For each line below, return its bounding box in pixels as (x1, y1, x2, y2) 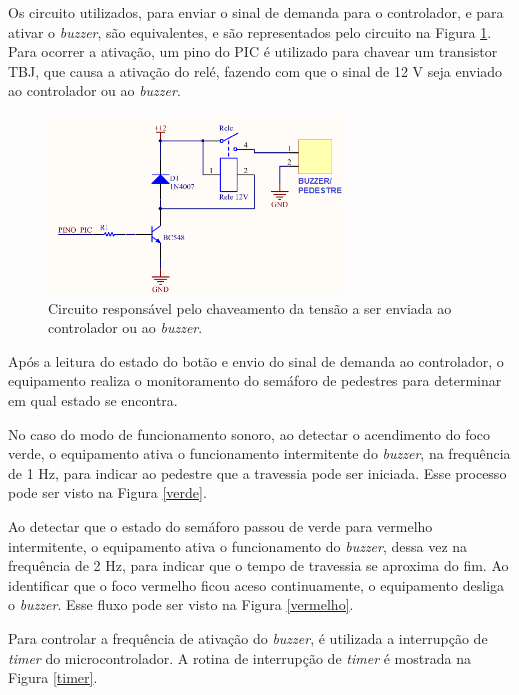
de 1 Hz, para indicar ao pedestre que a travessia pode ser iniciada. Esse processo (8, 462, 507, 483)
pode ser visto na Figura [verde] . (8, 482, 207, 503)
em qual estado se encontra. (8, 389, 178, 410)
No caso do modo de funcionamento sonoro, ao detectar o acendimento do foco (8, 423, 491, 444)
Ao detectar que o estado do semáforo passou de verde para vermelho (8, 515, 433, 536)
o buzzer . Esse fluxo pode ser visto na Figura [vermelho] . (8, 594, 354, 615)
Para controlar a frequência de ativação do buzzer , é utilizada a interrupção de (8, 627, 488, 648)
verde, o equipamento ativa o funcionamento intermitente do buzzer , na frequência (8, 443, 511, 464)
